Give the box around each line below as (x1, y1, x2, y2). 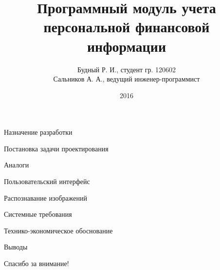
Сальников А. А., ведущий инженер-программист (53, 74, 200, 84)
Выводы (4, 242, 28, 252)
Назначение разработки (4, 127, 73, 137)
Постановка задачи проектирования (4, 143, 109, 153)
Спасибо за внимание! (4, 258, 69, 269)
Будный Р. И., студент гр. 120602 (77, 64, 176, 74)
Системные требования (4, 209, 72, 219)
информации (87, 36, 166, 56)
